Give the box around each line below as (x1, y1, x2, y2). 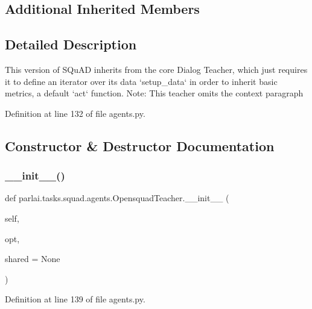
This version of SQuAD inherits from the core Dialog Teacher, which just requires (5, 63, 308, 75)
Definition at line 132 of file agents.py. (5, 107, 145, 119)
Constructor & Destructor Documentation (5, 136, 275, 155)
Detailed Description (5, 35, 137, 54)
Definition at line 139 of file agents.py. (5, 293, 145, 305)
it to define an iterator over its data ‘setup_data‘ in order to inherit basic (5, 75, 278, 87)
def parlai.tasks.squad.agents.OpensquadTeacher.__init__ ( (5, 192, 229, 204)
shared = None (5, 252, 60, 265)
